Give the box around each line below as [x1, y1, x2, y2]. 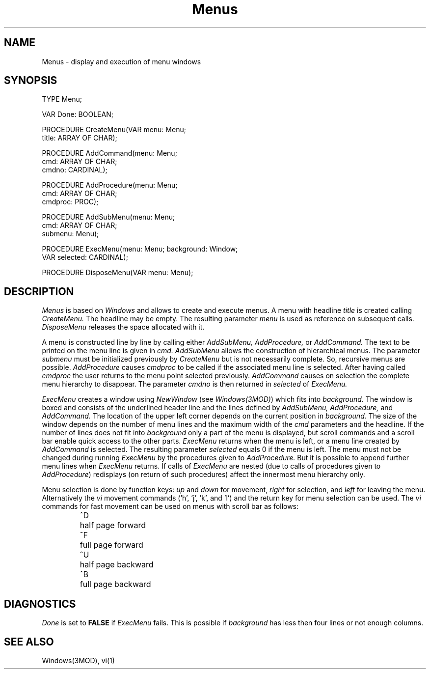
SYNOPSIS [4, 74, 57, 87]
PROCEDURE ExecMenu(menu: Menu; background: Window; [42, 245, 238, 253]
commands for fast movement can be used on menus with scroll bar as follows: [42, 502, 299, 511]
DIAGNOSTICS [4, 597, 76, 610]
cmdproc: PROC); [42, 197, 99, 206]
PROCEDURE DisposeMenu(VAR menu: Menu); [42, 268, 193, 277]
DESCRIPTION [4, 285, 74, 298]
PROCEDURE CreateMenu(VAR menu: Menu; [42, 125, 186, 134]
